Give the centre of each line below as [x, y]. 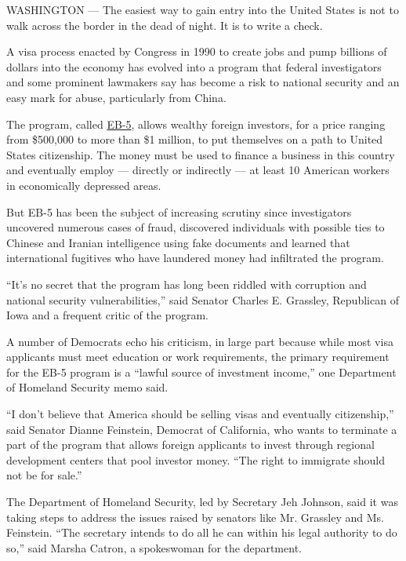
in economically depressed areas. [84, 185]
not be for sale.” [44, 475]
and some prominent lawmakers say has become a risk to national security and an [203, 82]
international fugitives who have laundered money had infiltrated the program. [195, 258]
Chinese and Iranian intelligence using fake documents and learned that [178, 242]
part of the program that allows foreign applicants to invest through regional [190, 444]
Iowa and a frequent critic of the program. [107, 315]
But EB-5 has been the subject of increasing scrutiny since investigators [179, 211]
